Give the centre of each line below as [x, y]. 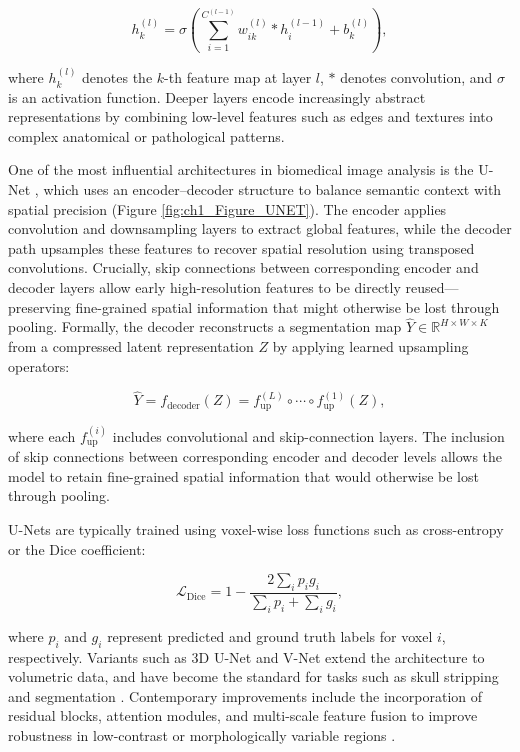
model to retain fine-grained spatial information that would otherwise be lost [243, 475]
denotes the [117, 77]
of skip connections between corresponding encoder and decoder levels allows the [255, 456]
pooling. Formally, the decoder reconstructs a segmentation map [205, 326]
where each [42, 435]
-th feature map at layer [238, 77]
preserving [39, 306]
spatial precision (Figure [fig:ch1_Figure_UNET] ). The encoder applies [227, 208]
